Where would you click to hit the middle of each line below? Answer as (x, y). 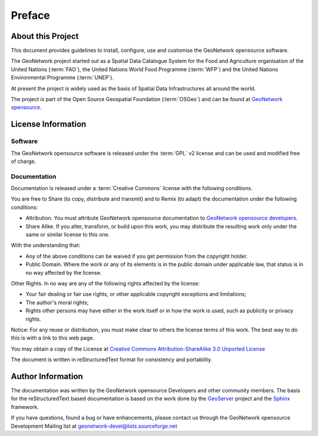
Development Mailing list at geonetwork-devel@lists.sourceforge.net (94, 426)
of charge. (24, 161)
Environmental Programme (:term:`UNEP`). (62, 78)
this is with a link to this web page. (52, 338)
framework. (25, 407)
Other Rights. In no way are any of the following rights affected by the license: (105, 283)
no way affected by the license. (64, 272)
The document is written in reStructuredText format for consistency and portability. (112, 360)
